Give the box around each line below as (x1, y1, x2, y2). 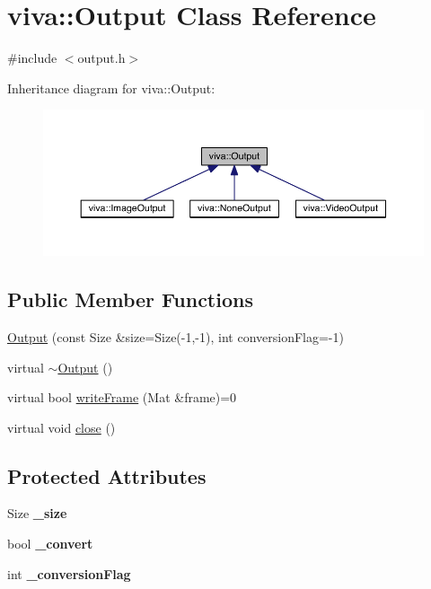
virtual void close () (7, 418, 116, 436)
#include (7, 48, 57, 67)
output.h (77, 48, 126, 67)
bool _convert (7, 534, 93, 553)
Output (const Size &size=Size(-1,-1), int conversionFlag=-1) (7, 327, 344, 346)
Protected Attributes (7, 462, 207, 489)
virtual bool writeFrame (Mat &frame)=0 (7, 388, 237, 407)
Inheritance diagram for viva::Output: (7, 78, 215, 97)
